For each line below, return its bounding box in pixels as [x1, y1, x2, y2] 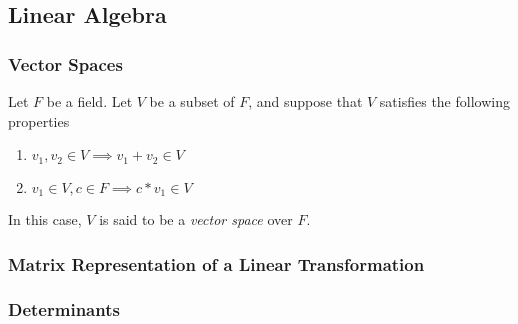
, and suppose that [248, 91, 363, 111]
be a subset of [149, 91, 235, 111]
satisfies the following [379, 91, 510, 111]
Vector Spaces [8, 51, 123, 76]
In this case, [8, 209, 82, 230]
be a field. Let [46, 91, 133, 111]
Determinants [8, 297, 120, 322]
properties [8, 110, 70, 131]
